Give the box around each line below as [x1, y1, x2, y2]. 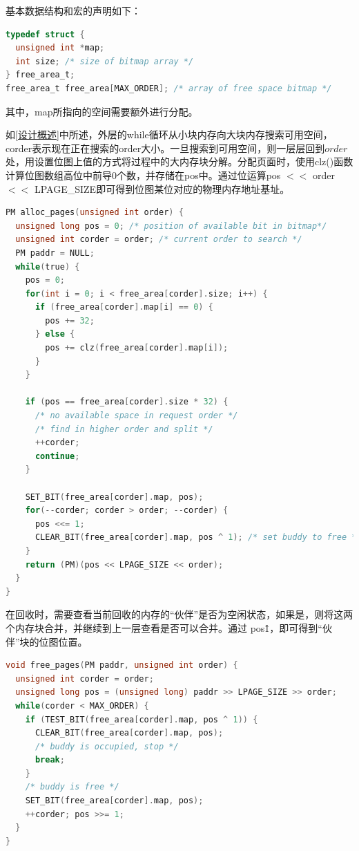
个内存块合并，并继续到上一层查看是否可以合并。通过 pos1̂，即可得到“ [6, 620, 322, 635]
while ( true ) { [15, 261, 80, 272]
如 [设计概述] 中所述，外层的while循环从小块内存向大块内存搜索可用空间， [6, 127, 333, 142]
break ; [35, 755, 65, 765]
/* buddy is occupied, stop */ [35, 741, 179, 751]
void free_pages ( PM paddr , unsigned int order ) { [6, 660, 238, 671]
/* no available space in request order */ [35, 411, 238, 421]
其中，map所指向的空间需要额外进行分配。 [6, 104, 198, 118]
